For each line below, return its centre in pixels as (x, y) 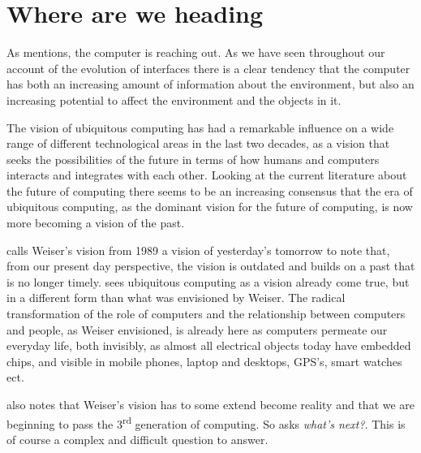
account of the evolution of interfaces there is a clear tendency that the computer (208, 68)
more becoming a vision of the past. (96, 223)
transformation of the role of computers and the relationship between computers (206, 314)
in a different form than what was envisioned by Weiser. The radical (176, 298)
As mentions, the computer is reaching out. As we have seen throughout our (196, 52)
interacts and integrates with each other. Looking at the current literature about (207, 175)
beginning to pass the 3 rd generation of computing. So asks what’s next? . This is (206, 422)
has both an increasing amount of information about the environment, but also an (210, 84)
